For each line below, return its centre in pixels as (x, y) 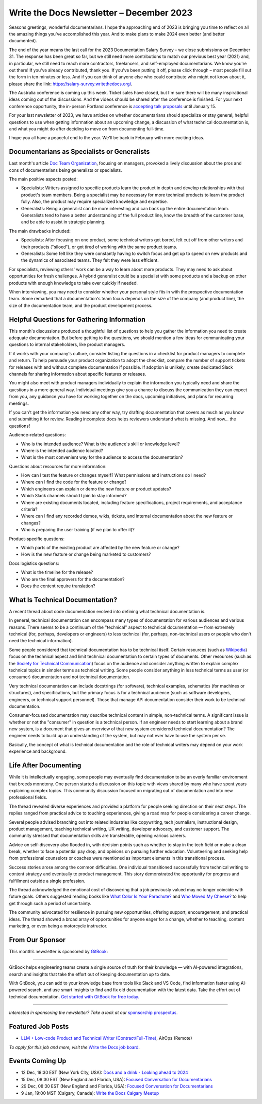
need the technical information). (41, 641)
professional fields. (28, 797)
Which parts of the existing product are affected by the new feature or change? (100, 547)
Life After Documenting (45, 766)
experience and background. (38, 751)
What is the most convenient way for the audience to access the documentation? (102, 457)
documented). (23, 41)
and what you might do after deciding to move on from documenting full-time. (87, 129)
